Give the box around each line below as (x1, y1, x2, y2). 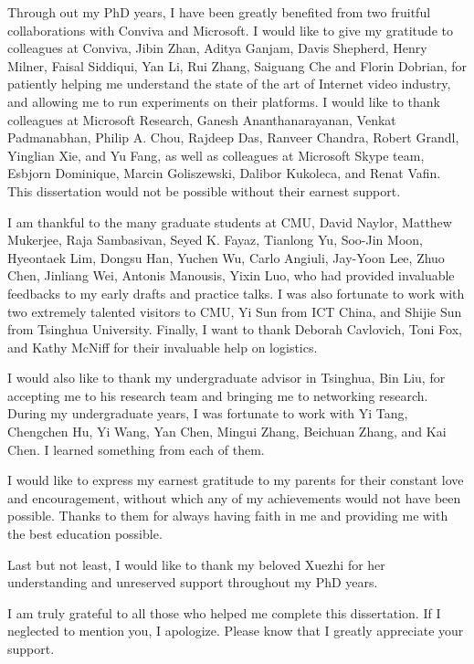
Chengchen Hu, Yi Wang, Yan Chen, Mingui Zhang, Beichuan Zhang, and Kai (7, 422, 447, 441)
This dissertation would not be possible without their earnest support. (7, 181, 401, 200)
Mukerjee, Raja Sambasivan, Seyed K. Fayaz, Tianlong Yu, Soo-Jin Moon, (7, 230, 423, 249)
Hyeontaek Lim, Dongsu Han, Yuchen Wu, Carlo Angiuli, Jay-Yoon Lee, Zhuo (7, 248, 445, 267)
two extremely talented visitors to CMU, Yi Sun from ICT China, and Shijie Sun (7, 301, 462, 321)
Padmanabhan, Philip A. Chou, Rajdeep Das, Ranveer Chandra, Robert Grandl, (7, 128, 459, 147)
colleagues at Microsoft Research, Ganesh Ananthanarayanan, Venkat (7, 110, 396, 129)
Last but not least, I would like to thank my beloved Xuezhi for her (7, 554, 385, 574)
